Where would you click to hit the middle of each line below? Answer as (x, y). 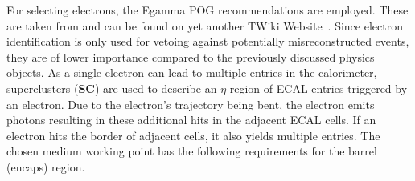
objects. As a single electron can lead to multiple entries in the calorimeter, (192, 72)
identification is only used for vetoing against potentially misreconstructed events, (208, 41)
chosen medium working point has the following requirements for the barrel (192, 151)
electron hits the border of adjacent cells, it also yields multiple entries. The (193, 135)
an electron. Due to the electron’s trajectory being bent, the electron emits (191, 104)
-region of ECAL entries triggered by (317, 88)
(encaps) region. (46, 166)
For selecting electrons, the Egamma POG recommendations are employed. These (207, 10)
